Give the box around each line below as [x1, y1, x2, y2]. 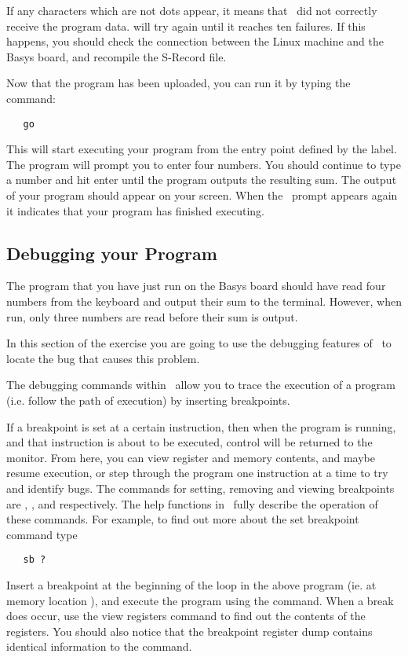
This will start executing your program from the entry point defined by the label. [6, 141, 397, 157]
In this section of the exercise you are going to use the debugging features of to [6, 335, 392, 351]
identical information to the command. [6, 638, 192, 655]
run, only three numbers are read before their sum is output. [6, 308, 298, 325]
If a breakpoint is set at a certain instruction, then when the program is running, [6, 418, 396, 435]
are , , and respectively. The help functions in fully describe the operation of [6, 495, 378, 512]
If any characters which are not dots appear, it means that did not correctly [6, 2, 377, 18]
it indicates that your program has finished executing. [6, 202, 264, 218]
